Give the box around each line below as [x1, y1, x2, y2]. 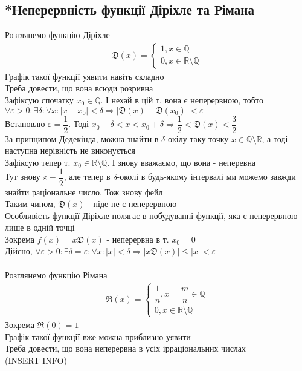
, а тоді [262, 132, 288, 145]
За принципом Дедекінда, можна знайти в [5, 132, 159, 145]
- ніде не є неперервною [88, 197, 177, 210]
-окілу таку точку [165, 132, 229, 145]
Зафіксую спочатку [5, 94, 74, 107]
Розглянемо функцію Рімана [5, 268, 108, 281]
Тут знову [5, 170, 40, 183]
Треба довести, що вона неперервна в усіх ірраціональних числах [5, 342, 246, 355]
